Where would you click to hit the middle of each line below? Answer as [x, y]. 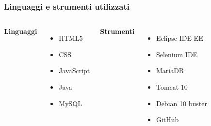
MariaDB [170, 71]
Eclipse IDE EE [179, 38]
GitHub [167, 119]
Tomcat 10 [172, 87]
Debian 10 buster [181, 103]
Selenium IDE [177, 54]
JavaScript [74, 71]
